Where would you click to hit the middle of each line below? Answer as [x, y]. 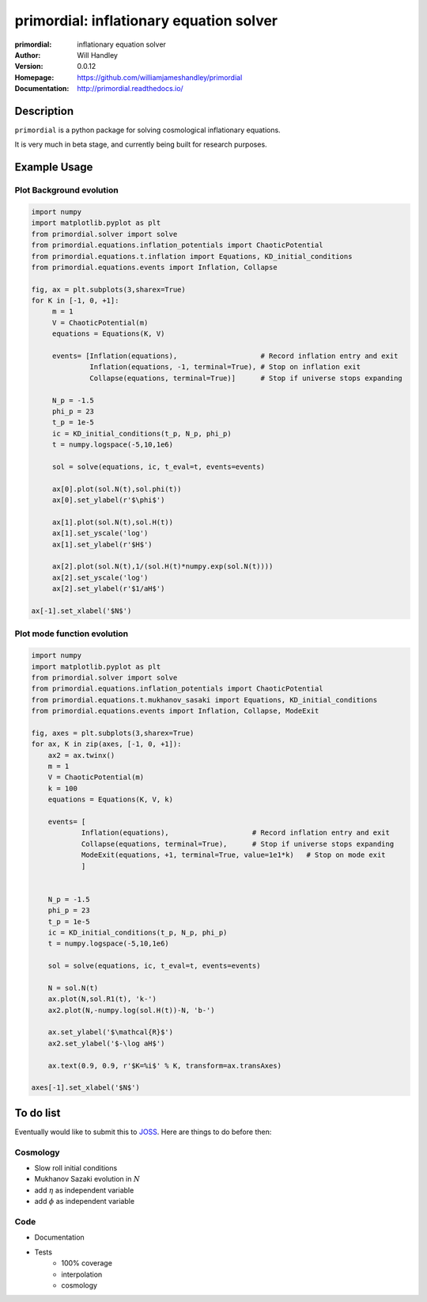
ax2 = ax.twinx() [81, 755]
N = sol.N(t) [73, 988]
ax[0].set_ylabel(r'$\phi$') [108, 500]
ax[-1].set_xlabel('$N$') [81, 611]
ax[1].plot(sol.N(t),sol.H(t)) [113, 522]
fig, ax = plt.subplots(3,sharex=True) [108, 289]
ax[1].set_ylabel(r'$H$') [102, 544]
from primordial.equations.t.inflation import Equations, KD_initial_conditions [192, 256]
